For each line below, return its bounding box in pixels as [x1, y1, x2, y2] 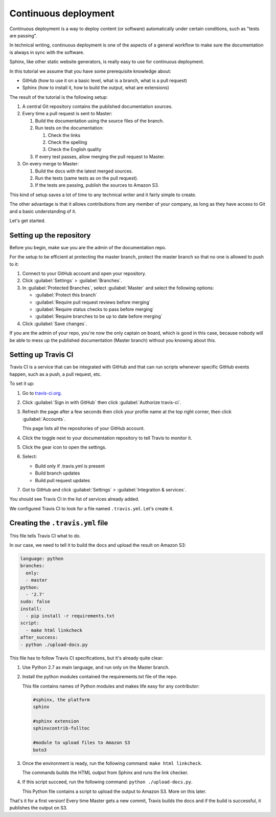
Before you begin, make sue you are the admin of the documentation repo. [9, 244, 167, 250]
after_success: [20, 635, 58, 640]
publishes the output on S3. [9, 805, 67, 811]
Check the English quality [48, 146, 102, 153]
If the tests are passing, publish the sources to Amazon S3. [35, 182, 159, 188]
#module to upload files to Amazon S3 [33, 740, 130, 746]
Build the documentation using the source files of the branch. [35, 118, 164, 124]
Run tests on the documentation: [35, 125, 104, 131]
